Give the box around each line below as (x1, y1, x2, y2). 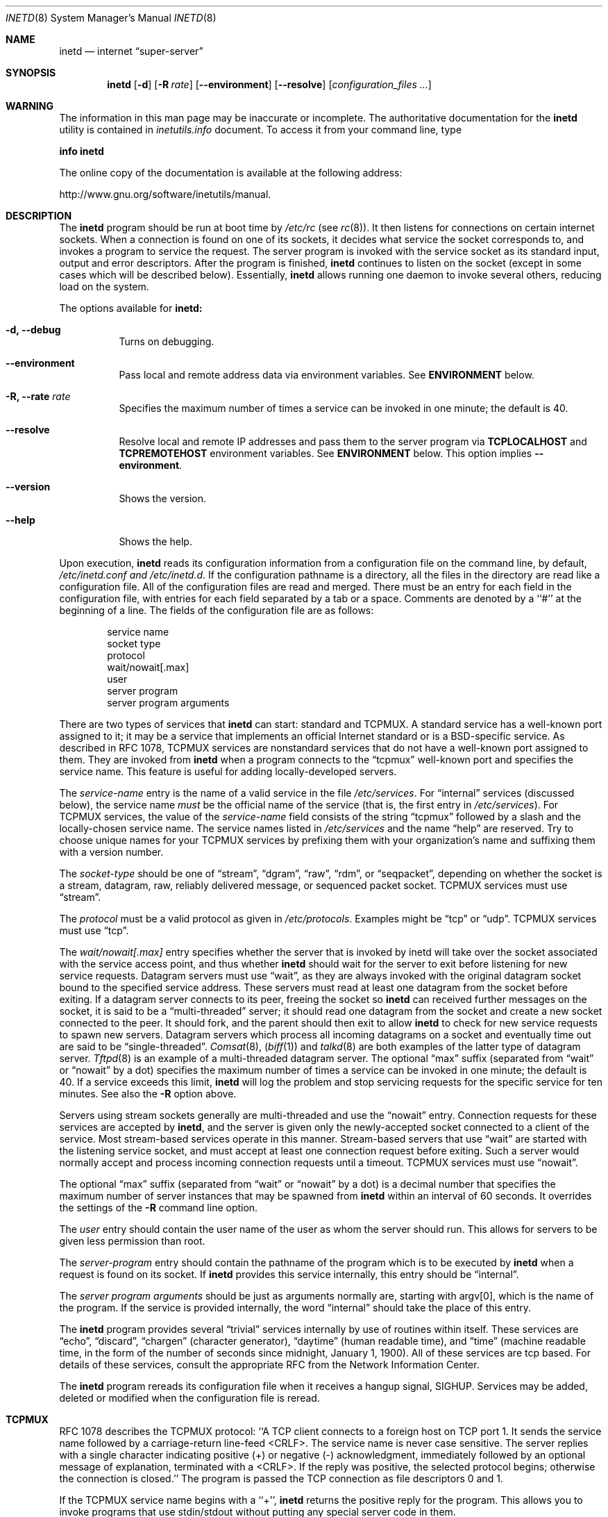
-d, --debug (6, 324, 61, 335)
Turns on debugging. (119, 335, 214, 347)
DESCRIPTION (6, 210, 72, 222)
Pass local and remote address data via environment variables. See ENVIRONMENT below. (119, 369, 534, 381)
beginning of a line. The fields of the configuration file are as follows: (59, 604, 374, 616)
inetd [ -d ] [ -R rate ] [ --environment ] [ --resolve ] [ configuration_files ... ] (107, 78, 432, 90)
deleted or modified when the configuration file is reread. (59, 1392, 320, 1404)
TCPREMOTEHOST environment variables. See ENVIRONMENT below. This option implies (119, 447, 532, 459)
